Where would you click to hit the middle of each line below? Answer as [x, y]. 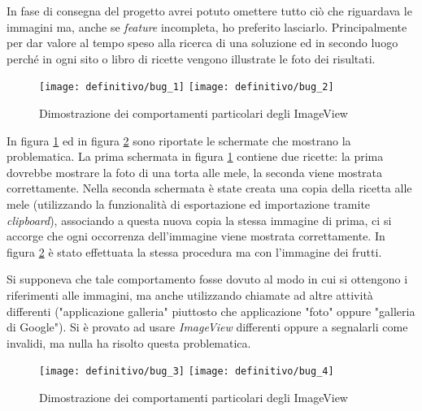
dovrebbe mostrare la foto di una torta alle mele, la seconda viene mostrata [195, 172]
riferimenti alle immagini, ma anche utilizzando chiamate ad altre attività [190, 294]
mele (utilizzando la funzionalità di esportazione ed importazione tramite [189, 204]
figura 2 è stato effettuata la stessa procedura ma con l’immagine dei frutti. [194, 251]
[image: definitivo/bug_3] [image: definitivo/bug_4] [187, 372]
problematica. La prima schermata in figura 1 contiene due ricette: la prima [195, 156]
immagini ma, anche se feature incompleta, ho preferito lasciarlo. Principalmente [207, 26]
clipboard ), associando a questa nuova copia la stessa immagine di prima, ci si [199, 220]
